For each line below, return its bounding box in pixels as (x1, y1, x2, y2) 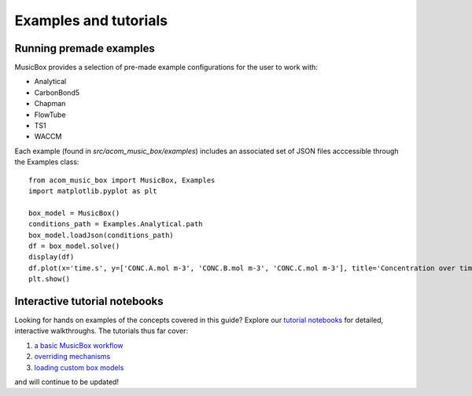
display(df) (28, 252, 75, 262)
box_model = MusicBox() (28, 208, 120, 218)
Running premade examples (14, 42, 155, 55)
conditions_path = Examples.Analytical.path (28, 220, 204, 229)
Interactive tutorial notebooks (14, 295, 164, 308)
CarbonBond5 (34, 87, 80, 97)
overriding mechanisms (34, 352, 111, 361)
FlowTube (34, 110, 66, 119)
